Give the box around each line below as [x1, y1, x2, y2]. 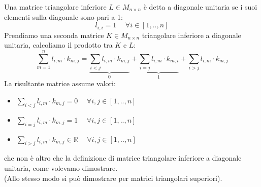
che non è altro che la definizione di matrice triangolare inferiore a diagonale [4, 153, 242, 163]
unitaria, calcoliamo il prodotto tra [4, 40, 113, 50]
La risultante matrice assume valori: [4, 78, 116, 89]
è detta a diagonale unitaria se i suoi [143, 2, 257, 12]
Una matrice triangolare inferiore [4, 2, 107, 12]
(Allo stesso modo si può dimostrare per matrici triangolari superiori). [4, 172, 222, 183]
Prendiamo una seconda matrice [4, 29, 104, 40]
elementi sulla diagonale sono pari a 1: [4, 11, 123, 22]
